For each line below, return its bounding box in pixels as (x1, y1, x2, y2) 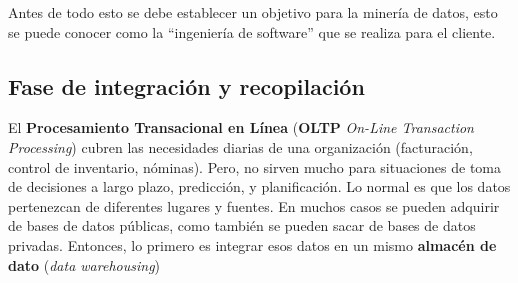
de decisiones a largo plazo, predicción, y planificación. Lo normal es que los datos (8, 176, 511, 197)
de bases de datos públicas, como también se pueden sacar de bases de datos (8, 215, 476, 236)
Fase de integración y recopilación (8, 70, 365, 101)
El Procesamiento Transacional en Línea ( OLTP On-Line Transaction (8, 117, 474, 138)
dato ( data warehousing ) (8, 254, 161, 275)
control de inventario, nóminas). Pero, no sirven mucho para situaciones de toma (8, 156, 502, 177)
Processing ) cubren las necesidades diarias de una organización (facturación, (8, 136, 473, 157)
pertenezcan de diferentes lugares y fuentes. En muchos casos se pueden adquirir (8, 195, 500, 216)
